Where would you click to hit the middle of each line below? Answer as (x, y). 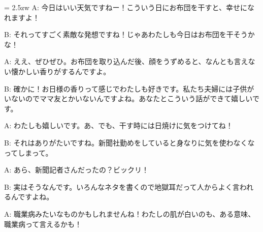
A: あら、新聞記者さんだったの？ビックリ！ (77, 170)
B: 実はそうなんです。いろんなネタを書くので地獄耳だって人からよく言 (122, 186)
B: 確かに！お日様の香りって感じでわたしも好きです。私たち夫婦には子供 (126, 88)
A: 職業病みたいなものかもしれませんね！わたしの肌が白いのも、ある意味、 (130, 213)
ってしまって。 (28, 152)
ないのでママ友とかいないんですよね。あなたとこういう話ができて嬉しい (131, 98)
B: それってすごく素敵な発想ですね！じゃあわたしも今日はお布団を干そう (126, 34)
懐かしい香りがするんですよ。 (61, 71)
